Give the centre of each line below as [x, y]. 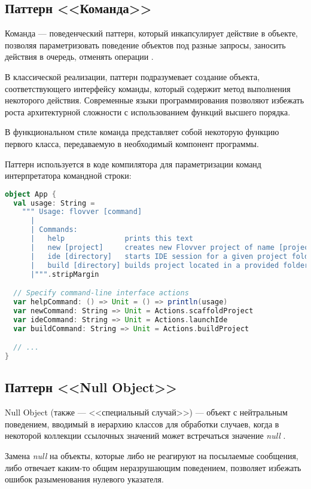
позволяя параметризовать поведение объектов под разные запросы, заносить [145, 45]
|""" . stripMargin [65, 274]
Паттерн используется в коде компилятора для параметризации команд [133, 163]
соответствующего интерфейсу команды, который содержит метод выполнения [148, 88]
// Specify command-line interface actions [101, 293]
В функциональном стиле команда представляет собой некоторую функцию [142, 132]
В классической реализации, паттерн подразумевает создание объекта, [132, 76]
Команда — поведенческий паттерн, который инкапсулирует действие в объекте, [151, 33]
